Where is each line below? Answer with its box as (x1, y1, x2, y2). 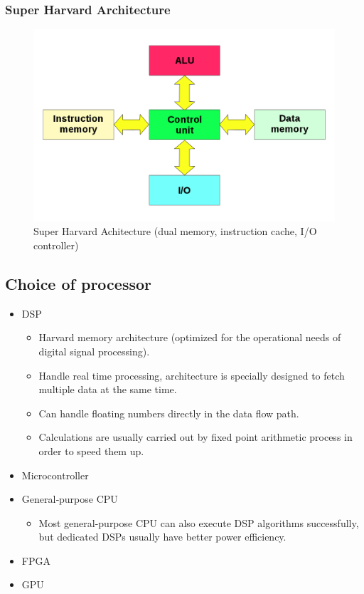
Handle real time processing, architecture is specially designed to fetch (38, 368, 345, 382)
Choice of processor (5, 272, 151, 294)
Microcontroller (21, 467, 89, 482)
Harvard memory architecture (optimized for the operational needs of (38, 330, 341, 345)
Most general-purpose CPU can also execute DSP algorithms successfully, (38, 515, 359, 530)
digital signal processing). (38, 343, 150, 358)
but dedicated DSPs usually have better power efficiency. (38, 529, 287, 544)
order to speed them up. (38, 443, 144, 458)
